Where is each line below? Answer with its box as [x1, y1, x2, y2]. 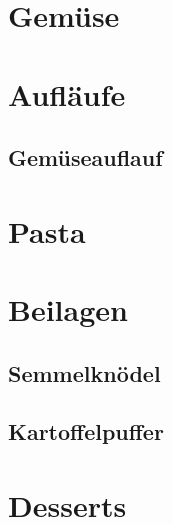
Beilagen [8, 289, 128, 330]
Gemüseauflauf [8, 142, 163, 173]
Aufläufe [8, 73, 126, 114]
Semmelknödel [8, 357, 161, 388]
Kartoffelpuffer [8, 416, 164, 447]
